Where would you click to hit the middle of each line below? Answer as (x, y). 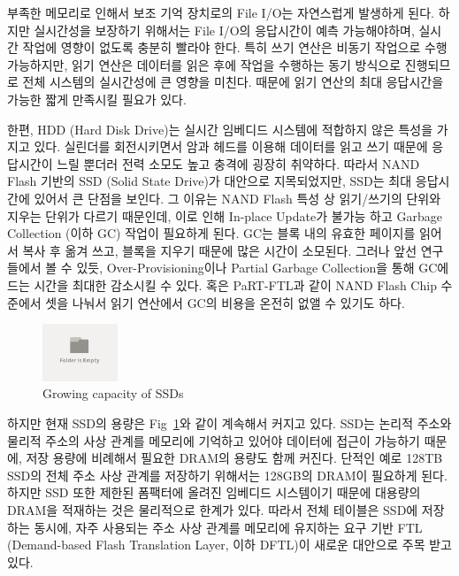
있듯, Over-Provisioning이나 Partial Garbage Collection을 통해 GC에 (263, 268)
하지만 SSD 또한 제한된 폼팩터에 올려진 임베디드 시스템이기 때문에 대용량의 (214, 492)
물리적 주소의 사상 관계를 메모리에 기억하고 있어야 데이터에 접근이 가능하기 (214, 440)
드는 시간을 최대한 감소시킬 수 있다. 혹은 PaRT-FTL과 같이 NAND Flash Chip (222, 284)
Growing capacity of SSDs (113, 393)
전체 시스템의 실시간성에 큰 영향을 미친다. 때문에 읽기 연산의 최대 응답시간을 (233, 82)
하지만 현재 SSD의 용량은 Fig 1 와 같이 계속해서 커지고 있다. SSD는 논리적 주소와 (229, 423)
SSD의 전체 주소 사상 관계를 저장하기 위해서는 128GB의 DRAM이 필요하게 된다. (227, 475)
